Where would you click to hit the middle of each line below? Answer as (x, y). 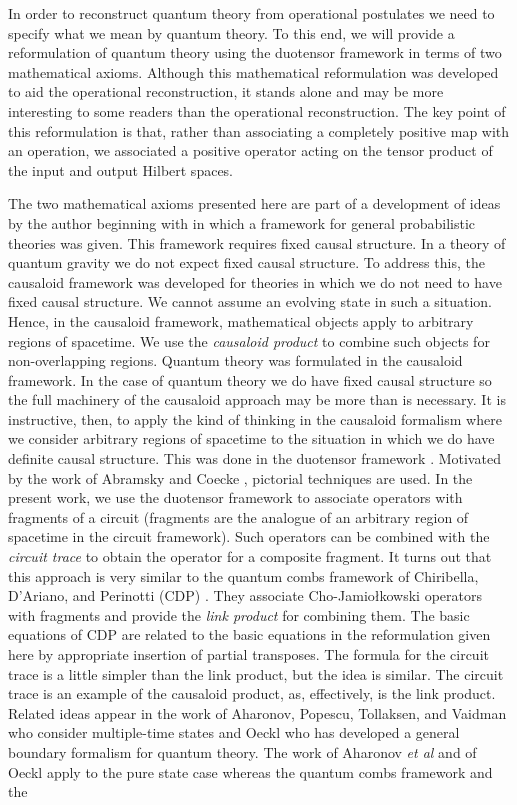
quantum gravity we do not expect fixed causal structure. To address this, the (246, 262)
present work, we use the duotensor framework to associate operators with (235, 497)
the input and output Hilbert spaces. (121, 169)
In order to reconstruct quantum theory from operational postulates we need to (251, 13)
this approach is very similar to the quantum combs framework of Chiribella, (243, 575)
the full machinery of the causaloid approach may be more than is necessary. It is (257, 399)
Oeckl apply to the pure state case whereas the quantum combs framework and (250, 771)
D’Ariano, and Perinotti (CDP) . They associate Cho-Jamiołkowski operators (245, 595)
